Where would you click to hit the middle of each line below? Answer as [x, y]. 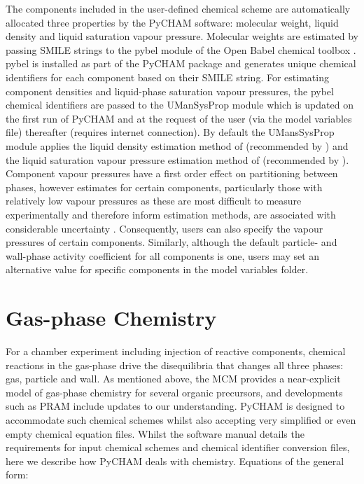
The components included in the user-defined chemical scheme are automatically [178, 8]
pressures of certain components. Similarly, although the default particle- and [171, 242]
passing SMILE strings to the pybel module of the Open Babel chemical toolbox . [181, 49]
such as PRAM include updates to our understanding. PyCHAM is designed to [175, 406]
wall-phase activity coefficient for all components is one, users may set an [163, 255]
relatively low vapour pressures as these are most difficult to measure [154, 201]
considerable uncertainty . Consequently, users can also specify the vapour [164, 228]
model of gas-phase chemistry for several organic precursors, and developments [174, 392]
